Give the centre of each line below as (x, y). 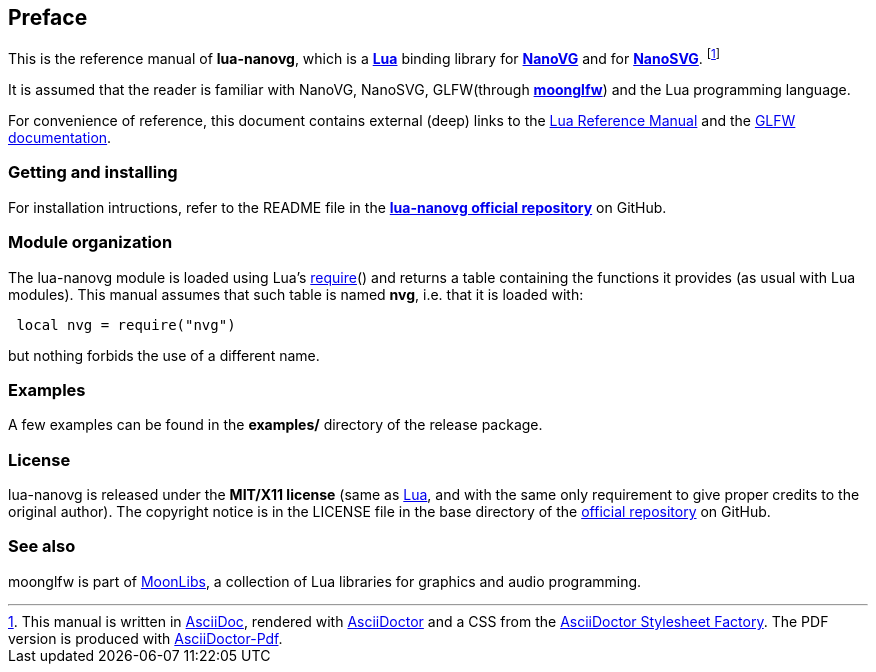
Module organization (90, 242)
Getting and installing (93, 172)
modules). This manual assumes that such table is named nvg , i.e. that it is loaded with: (296, 294)
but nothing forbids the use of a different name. (164, 355)
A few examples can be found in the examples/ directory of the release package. (275, 425)
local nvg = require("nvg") (126, 324)
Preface (48, 17)
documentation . (60, 138)
